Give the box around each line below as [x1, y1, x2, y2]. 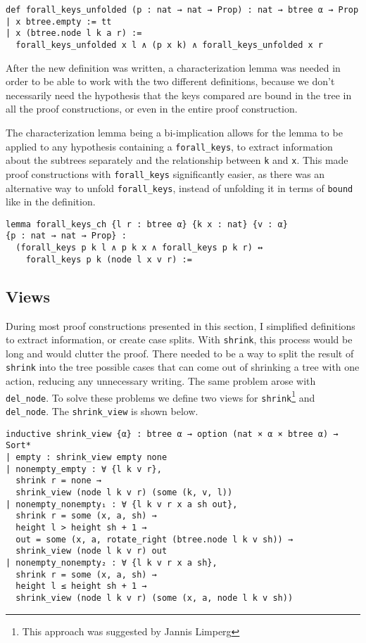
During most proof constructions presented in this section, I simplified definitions [6, 318, 355, 333]
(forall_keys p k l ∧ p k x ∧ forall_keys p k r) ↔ [15, 243, 263, 253]
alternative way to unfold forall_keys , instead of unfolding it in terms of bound [6, 180, 353, 195]
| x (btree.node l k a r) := [6, 28, 142, 39]
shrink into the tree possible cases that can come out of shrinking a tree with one [6, 359, 360, 374]
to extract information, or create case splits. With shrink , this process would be [6, 332, 353, 347]
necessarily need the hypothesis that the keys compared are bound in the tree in [6, 87, 352, 102]
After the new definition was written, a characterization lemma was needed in [6, 60, 341, 75]
